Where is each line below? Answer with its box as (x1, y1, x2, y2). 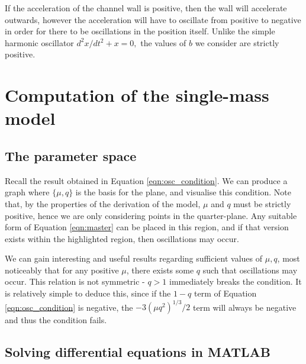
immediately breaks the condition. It (169, 275, 302, 288)
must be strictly (233, 197, 291, 210)
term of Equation (194, 287, 257, 299)
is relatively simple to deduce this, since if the (5, 287, 171, 299)
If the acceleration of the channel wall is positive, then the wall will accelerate (5, 2, 287, 14)
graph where (5, 186, 50, 198)
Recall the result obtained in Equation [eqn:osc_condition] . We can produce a (5, 174, 288, 186)
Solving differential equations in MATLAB (5, 343, 270, 361)
